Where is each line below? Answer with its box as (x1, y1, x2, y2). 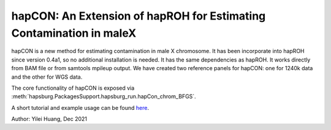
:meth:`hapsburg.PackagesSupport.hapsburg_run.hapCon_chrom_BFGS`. (11, 93, 196, 100)
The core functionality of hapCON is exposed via (11, 84, 135, 92)
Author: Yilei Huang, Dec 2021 (11, 115, 87, 123)
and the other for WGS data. (11, 73, 83, 81)
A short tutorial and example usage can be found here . (11, 104, 150, 111)
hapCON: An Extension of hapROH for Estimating (11, 9, 266, 23)
